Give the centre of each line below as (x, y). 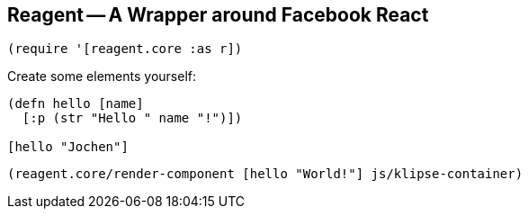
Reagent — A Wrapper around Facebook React (218, 15)
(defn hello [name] (76, 104)
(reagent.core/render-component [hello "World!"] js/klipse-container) (265, 174)
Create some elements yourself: (102, 76)
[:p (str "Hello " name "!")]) (132, 118)
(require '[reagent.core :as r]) (125, 49)
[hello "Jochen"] (68, 147)
